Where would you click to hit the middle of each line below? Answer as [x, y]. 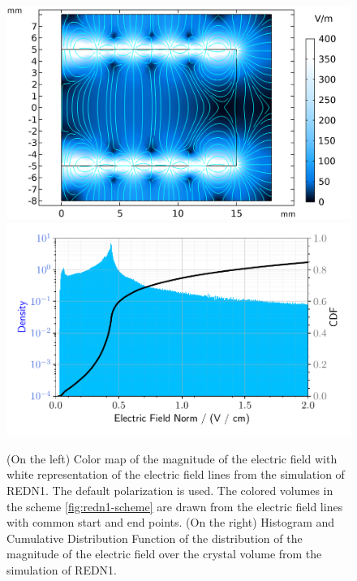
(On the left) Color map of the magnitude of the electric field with [172, 458]
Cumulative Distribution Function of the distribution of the [155, 538]
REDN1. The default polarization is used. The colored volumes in [170, 490]
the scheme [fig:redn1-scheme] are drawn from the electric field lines [175, 506]
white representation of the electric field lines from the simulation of [176, 474]
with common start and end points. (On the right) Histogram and [171, 522]
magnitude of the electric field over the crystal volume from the [164, 554]
